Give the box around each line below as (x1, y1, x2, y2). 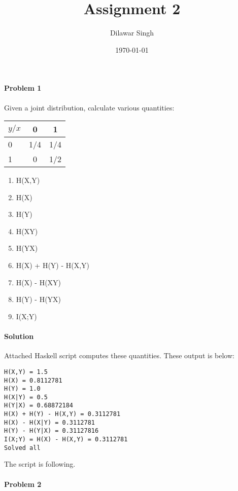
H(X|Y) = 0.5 (4, 393, 48, 401)
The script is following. (4, 459, 76, 469)
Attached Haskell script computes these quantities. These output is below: (4, 350, 234, 361)
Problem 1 (4, 83, 42, 93)
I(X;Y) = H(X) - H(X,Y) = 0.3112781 (4, 436, 128, 443)
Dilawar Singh (110, 27, 154, 38)
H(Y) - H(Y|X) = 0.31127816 (4, 427, 99, 435)
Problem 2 (4, 478, 42, 489)
